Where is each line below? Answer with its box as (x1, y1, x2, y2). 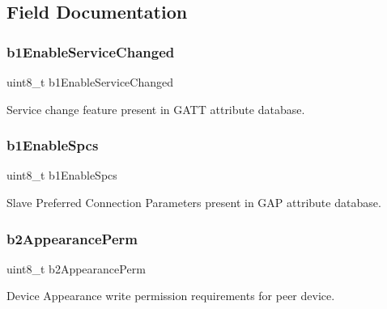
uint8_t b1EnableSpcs (6, 167, 117, 184)
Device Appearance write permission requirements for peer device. (6, 287, 335, 304)
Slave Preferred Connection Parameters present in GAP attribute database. (6, 194, 381, 210)
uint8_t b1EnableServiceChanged (6, 74, 173, 90)
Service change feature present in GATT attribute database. (6, 100, 305, 117)
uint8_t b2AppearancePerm (6, 260, 146, 277)
